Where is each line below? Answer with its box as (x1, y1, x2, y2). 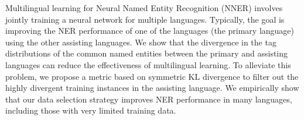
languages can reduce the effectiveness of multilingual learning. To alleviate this (5, 58, 291, 70)
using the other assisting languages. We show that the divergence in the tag (5, 36, 276, 48)
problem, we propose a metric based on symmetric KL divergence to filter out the (5, 70, 299, 82)
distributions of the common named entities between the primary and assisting (5, 47, 288, 59)
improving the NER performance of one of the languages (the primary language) (5, 24, 295, 37)
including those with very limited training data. (5, 104, 176, 117)
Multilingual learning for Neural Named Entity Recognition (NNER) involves (5, 2, 283, 13)
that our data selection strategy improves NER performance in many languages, (5, 93, 292, 105)
